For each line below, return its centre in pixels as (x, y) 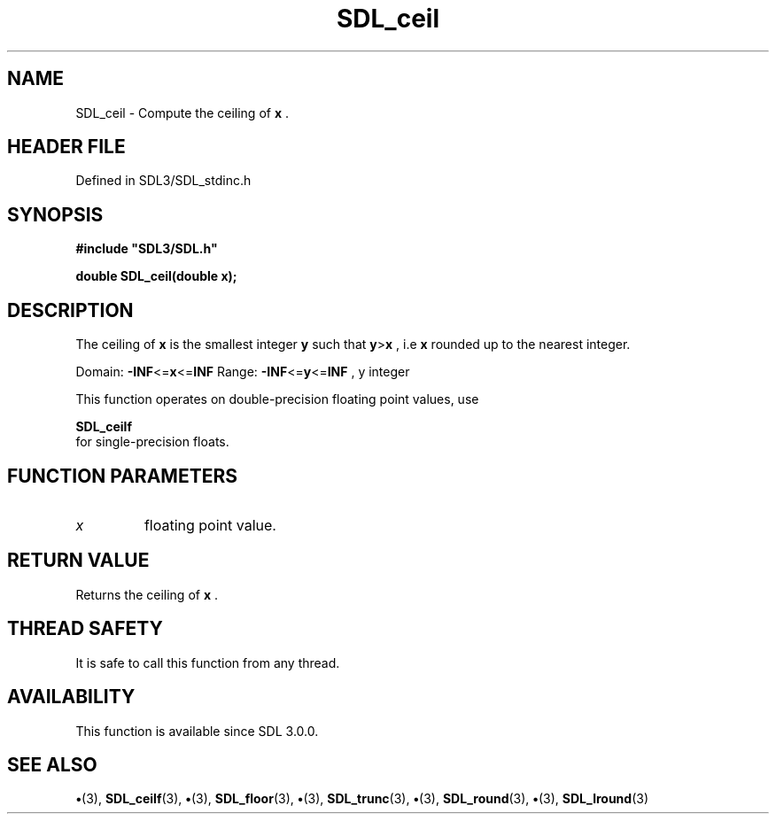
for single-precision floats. (152, 442)
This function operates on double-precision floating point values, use (277, 399)
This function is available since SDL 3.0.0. (197, 731)
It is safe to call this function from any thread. (208, 662)
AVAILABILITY (71, 697)
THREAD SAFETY (85, 629)
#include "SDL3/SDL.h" (147, 249)
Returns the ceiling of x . (147, 594)
